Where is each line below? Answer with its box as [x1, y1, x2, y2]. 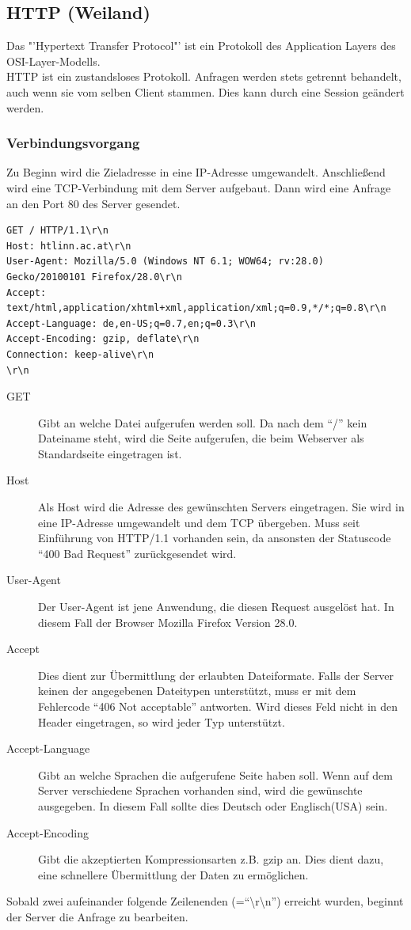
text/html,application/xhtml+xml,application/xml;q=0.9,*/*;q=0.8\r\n [6, 302, 386, 314]
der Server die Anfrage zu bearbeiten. [6, 908, 188, 924]
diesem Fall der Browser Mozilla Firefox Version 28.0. [38, 613, 298, 630]
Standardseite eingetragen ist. [38, 445, 182, 461]
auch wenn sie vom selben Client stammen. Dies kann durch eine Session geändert [6, 83, 405, 100]
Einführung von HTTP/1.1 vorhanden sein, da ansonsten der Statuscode [38, 530, 391, 546]
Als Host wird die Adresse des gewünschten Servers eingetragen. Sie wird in [38, 499, 405, 515]
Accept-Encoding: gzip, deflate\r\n [6, 333, 200, 345]
